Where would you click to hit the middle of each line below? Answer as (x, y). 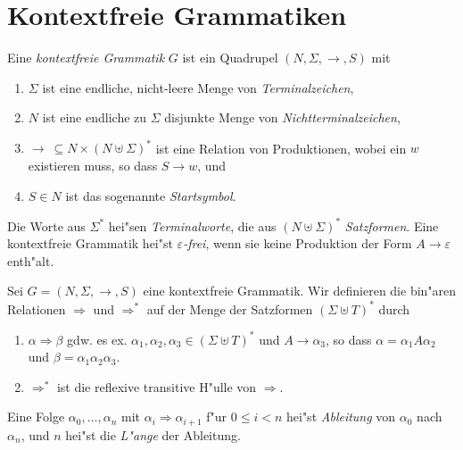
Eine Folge (36, 417)
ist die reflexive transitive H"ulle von (157, 386)
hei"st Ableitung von (341, 417)
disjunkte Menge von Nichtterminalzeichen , (282, 117)
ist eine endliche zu (95, 117)
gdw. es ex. (97, 339)
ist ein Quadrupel (230, 58)
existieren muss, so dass (93, 165)
